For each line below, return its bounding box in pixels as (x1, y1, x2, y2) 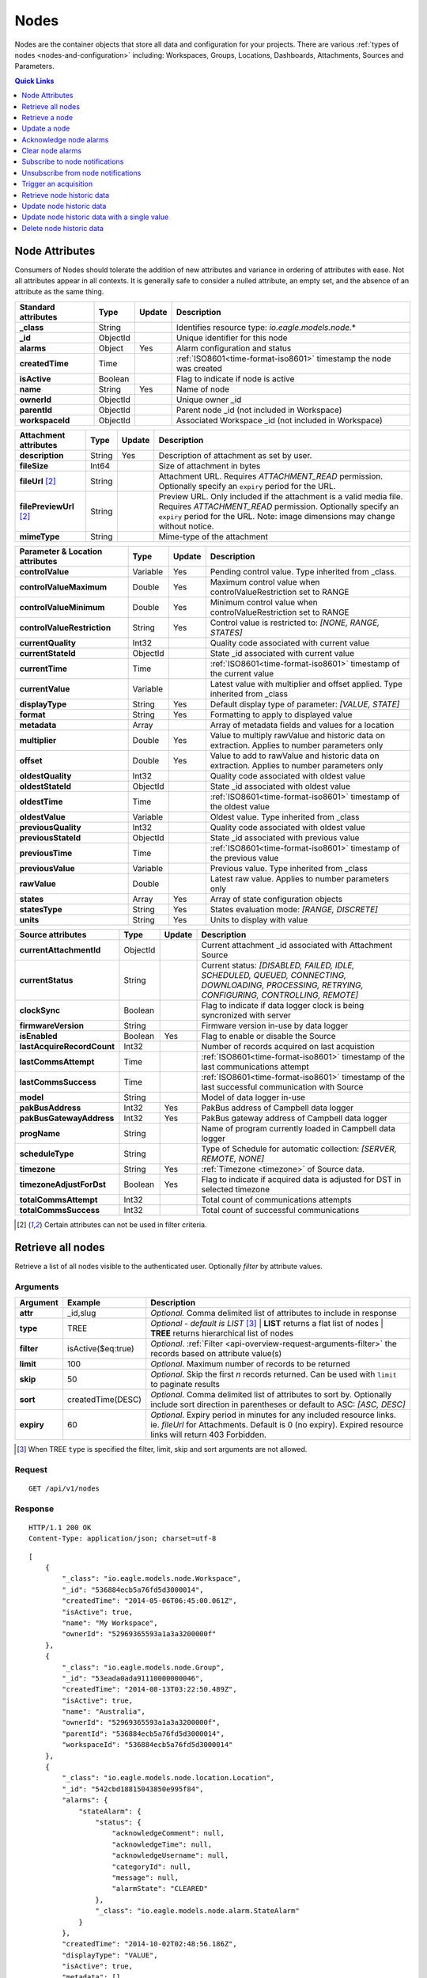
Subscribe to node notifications (21, 157, 124, 166)
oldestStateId (19, 780, 71, 791)
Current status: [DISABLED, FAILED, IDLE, (201, 960, 355, 971)
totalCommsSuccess (19, 1204, 100, 1215)
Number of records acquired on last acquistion (201, 1040, 376, 1052)
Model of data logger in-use (201, 1092, 306, 1103)
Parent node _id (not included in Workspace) (176, 404, 342, 415)
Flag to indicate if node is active (176, 373, 295, 384)
